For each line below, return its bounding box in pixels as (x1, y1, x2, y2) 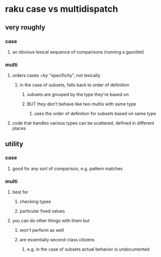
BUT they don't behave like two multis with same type (27, 101, 136, 107)
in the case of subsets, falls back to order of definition (19, 82, 129, 88)
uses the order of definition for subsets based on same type (34, 111, 156, 117)
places (12, 126, 26, 131)
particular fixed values (19, 208, 65, 214)
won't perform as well (19, 227, 64, 233)
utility (5, 139, 24, 148)
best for (12, 189, 29, 195)
